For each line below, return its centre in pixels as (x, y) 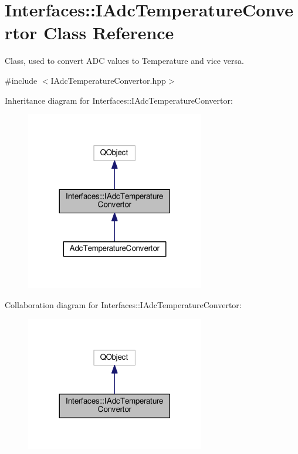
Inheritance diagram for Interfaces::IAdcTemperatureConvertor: (119, 100)
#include (21, 80)
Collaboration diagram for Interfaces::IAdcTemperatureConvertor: (123, 304)
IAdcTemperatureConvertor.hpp (108, 80)
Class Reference (109, 33)
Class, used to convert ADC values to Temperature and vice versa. (124, 61)
